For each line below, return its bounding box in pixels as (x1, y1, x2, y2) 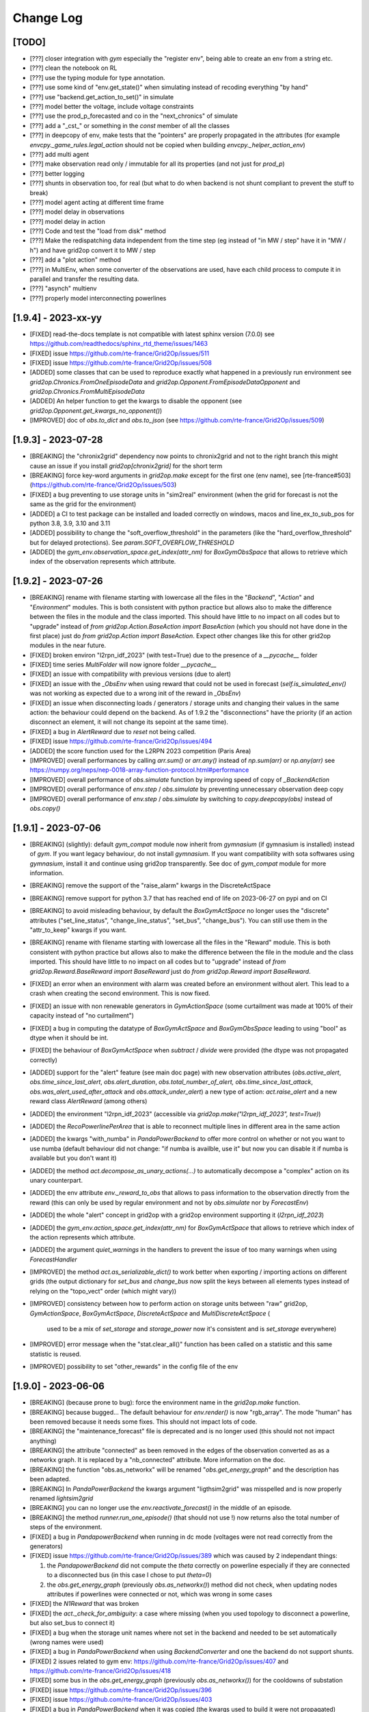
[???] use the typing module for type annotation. (29, 73, 165, 81)
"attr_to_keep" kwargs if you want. (29, 925, 127, 934)
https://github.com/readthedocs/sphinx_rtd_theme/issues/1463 (29, 340, 208, 348)
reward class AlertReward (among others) (29, 1097, 148, 1105)
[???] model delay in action (29, 217, 106, 225)
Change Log (12, 10, 83, 25)
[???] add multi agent (29, 150, 90, 158)
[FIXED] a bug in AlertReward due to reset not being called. (29, 727, 196, 735)
